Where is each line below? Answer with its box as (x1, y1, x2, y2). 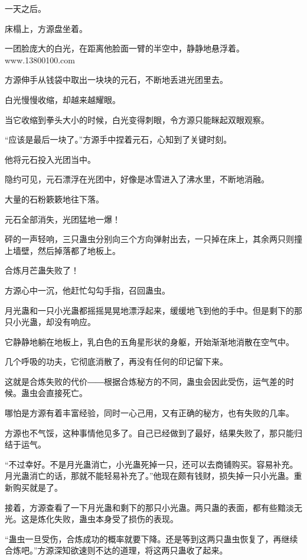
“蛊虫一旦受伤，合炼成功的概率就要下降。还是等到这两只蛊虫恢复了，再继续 (5, 532, 298, 545)
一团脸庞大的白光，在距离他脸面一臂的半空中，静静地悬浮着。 (5, 42, 244, 54)
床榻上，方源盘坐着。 (5, 22, 87, 34)
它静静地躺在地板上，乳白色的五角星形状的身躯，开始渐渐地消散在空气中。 (5, 335, 294, 347)
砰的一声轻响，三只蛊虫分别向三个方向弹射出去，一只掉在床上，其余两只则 (5, 233, 294, 245)
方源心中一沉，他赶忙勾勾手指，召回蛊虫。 (5, 284, 170, 296)
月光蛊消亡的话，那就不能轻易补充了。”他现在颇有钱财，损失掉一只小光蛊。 (5, 469, 294, 482)
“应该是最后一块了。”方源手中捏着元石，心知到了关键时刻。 (5, 133, 232, 146)
